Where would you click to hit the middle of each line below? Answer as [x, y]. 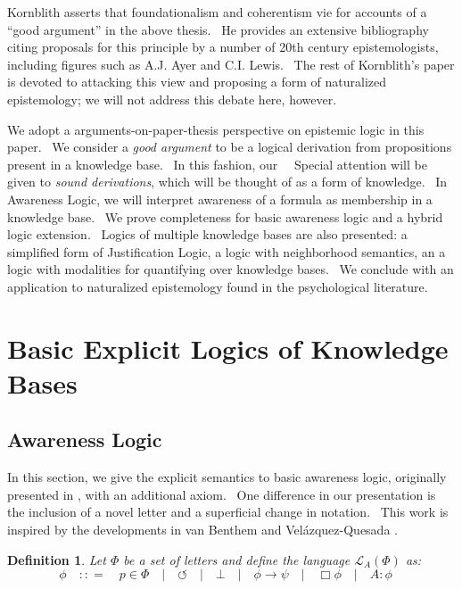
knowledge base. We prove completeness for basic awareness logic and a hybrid [225, 216]
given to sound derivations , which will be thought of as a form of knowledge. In [227, 182]
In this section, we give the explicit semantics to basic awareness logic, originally [227, 477]
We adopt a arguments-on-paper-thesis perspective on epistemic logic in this [216, 129]
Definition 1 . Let [57, 559]
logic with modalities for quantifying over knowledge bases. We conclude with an [231, 269]
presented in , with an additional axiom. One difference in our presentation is [222, 494]
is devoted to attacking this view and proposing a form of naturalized [197, 82]
